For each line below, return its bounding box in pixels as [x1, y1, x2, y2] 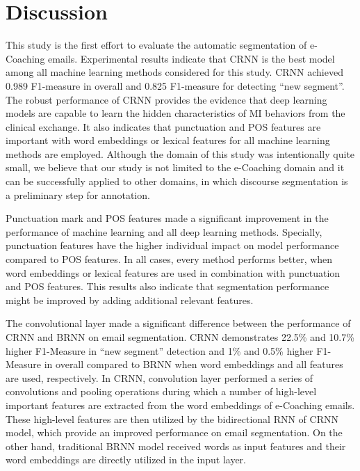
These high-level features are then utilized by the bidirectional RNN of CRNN [6, 411, 338, 426]
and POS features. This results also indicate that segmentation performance [6, 279, 329, 294]
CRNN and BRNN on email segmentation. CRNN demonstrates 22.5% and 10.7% [6, 330, 354, 344]
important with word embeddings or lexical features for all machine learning [6, 133, 330, 147]
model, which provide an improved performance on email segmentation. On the [6, 425, 343, 440]
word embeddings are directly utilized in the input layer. [6, 452, 246, 467]
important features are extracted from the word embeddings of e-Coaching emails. [6, 397, 355, 412]
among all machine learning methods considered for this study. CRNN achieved [6, 65, 343, 79]
